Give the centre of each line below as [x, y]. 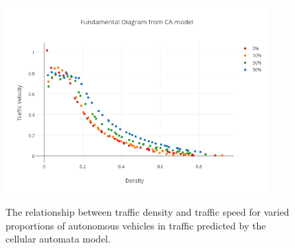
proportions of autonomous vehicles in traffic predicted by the [136, 225]
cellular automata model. [58, 239]
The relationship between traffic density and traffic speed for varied [147, 212]
